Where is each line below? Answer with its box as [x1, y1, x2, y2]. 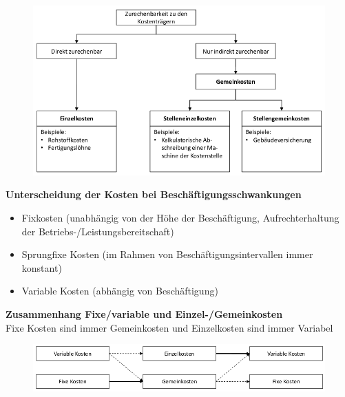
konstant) [21, 260, 62, 275]
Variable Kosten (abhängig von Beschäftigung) [21, 283, 218, 298]
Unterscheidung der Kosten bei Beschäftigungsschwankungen [6, 187, 302, 202]
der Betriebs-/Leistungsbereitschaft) [21, 224, 174, 238]
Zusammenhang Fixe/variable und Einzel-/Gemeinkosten [6, 306, 283, 321]
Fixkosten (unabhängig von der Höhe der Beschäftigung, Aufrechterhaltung [21, 211, 339, 224]
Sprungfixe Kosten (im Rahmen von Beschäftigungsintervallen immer [21, 247, 313, 261]
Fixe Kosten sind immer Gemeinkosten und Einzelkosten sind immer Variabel [6, 320, 333, 334]
